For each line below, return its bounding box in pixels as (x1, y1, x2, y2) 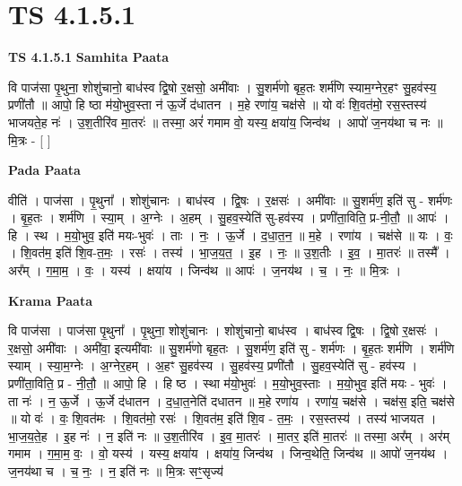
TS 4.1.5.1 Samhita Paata (8, 48, 170, 66)
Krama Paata (8, 291, 92, 309)
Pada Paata (8, 161, 81, 179)
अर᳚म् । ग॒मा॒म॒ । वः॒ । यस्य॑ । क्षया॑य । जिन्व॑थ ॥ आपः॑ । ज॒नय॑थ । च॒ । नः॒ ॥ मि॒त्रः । (8, 261, 402, 280)
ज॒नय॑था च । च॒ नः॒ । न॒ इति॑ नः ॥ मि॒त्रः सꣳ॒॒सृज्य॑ (8, 462, 223, 480)
